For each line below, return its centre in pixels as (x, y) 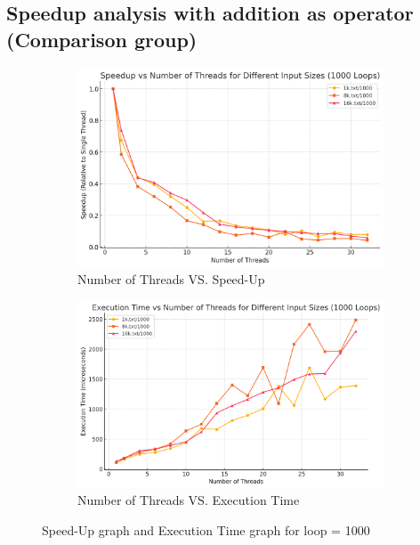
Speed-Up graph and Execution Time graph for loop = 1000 (206, 529)
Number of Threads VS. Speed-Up (171, 279)
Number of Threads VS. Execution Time (189, 500)
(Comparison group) (102, 39)
